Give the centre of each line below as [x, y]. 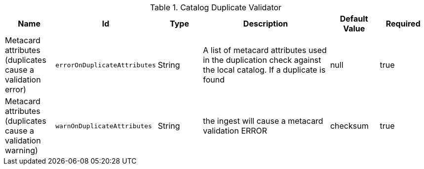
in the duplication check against [262, 60]
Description [266, 24]
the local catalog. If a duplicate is [264, 70]
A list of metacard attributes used [265, 50]
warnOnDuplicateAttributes [104, 126]
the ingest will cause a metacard [263, 121]
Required [403, 24]
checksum [349, 126]
